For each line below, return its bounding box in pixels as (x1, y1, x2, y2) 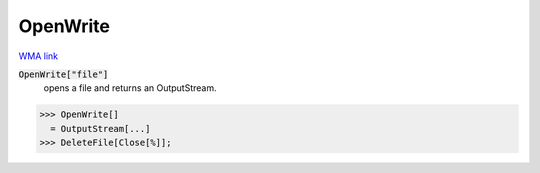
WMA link (18, 50, 59, 62)
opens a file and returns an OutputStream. (43, 82, 217, 94)
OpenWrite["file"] (18, 68, 109, 80)
